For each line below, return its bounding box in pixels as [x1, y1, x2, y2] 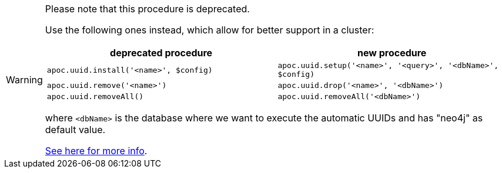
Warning [6, 74, 43, 86]
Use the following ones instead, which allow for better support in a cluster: [45, 24, 374, 36]
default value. [45, 124, 106, 135]
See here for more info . [45, 145, 148, 157]
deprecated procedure [110, 47, 213, 59]
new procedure [357, 47, 427, 59]
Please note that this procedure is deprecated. [45, 3, 250, 15]
